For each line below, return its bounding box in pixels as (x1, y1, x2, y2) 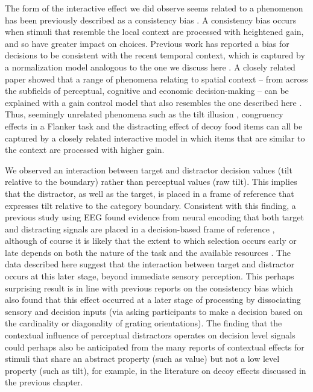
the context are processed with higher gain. (5, 143, 165, 156)
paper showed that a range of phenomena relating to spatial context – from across (5, 72, 308, 85)
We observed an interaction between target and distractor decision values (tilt (5, 163, 292, 176)
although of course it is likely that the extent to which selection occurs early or (5, 234, 297, 247)
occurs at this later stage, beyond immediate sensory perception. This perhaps (5, 270, 294, 282)
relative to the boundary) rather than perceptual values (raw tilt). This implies (5, 175, 297, 188)
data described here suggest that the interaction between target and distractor (5, 258, 295, 270)
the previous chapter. (5, 376, 83, 388)
